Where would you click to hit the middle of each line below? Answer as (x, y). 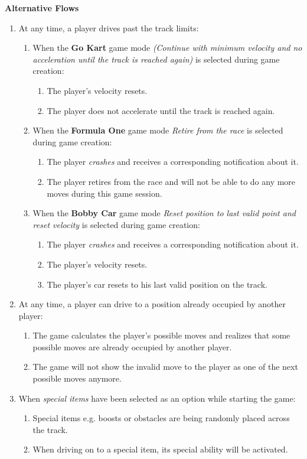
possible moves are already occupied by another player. (132, 346)
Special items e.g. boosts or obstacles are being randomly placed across (161, 418)
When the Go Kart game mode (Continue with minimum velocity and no (167, 48)
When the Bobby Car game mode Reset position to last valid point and (164, 213)
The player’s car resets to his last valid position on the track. (157, 284)
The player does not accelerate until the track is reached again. (161, 110)
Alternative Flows (42, 8)
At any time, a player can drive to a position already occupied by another (152, 304)
